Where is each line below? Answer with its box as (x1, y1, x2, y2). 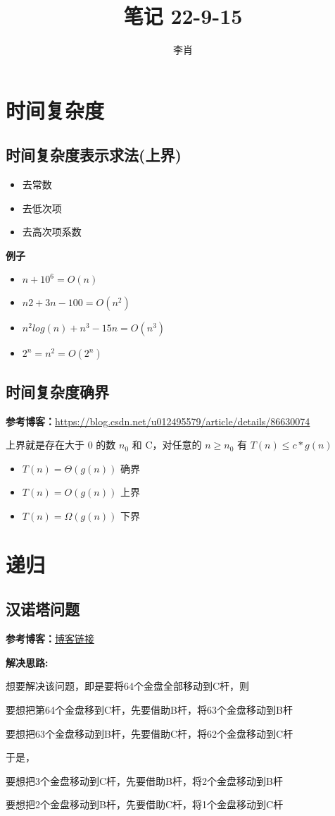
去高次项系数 (22, 224, 82, 239)
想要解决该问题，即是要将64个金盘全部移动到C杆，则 (6, 678, 250, 693)
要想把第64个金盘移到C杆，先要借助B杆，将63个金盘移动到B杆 (6, 702, 293, 717)
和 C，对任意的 (132, 437, 202, 452)
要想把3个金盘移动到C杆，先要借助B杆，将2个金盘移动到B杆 (6, 773, 283, 788)
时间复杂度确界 (6, 380, 109, 402)
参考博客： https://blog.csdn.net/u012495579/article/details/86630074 (6, 413, 310, 428)
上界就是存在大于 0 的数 (6, 437, 116, 452)
